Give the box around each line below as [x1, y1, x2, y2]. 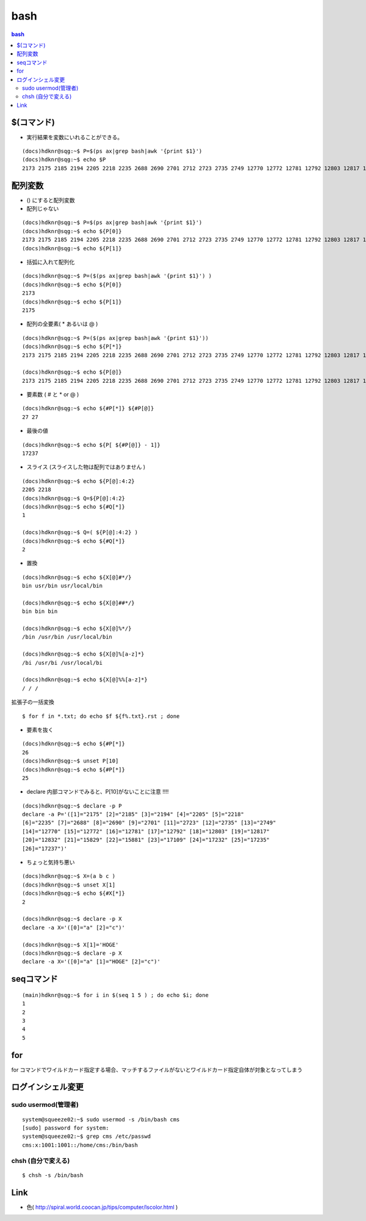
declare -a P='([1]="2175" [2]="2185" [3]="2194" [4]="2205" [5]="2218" [22, 811, 244, 818]
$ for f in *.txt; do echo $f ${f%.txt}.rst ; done [22, 712, 180, 720]
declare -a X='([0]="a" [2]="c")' [22, 924, 125, 931]
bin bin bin [22, 608, 58, 615]
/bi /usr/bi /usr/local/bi [22, 659, 103, 666]
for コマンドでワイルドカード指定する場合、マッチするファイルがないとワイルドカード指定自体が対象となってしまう [11, 1066, 303, 1073]
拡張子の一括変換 [11, 698, 54, 706]
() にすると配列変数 [26, 196, 76, 204]
